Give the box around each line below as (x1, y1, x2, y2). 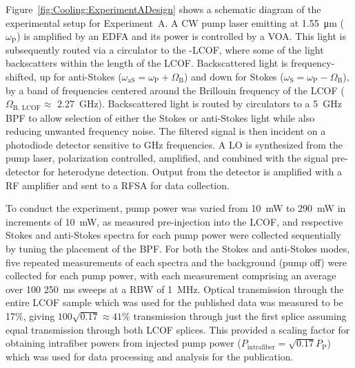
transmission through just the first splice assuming (133, 308, 347, 323)
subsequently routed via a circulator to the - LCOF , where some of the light (6, 42, 324, 56)
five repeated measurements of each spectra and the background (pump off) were (6, 255, 347, 269)
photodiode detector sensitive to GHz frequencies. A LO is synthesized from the (6, 137, 343, 151)
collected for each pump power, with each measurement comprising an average (6, 268, 336, 283)
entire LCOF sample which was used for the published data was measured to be (6, 295, 343, 310)
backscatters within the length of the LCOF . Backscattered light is (6, 56, 288, 70)
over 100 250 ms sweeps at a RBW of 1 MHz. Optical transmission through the (6, 281, 344, 296)
